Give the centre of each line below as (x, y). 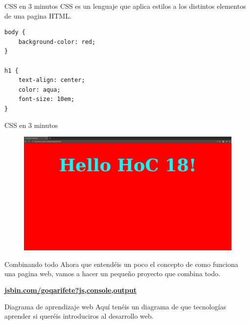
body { (15, 32)
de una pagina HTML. (38, 15)
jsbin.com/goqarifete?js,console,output (71, 290)
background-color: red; (57, 42)
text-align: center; (52, 80)
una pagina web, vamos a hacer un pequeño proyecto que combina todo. (113, 273)
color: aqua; (39, 90)
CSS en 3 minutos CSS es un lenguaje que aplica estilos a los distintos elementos (125, 6)
